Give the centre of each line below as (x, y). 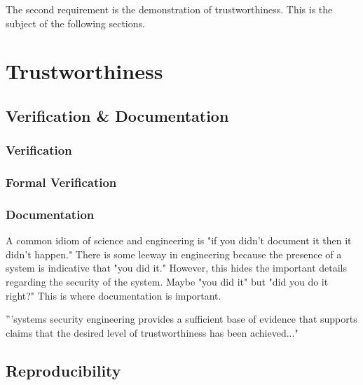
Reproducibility (63, 370)
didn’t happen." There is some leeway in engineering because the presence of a (174, 254)
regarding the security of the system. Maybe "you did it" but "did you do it (167, 282)
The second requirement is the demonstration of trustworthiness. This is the (169, 9)
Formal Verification (61, 182)
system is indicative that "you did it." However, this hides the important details (177, 268)
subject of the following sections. (75, 23)
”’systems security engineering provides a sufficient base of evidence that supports (181, 319)
